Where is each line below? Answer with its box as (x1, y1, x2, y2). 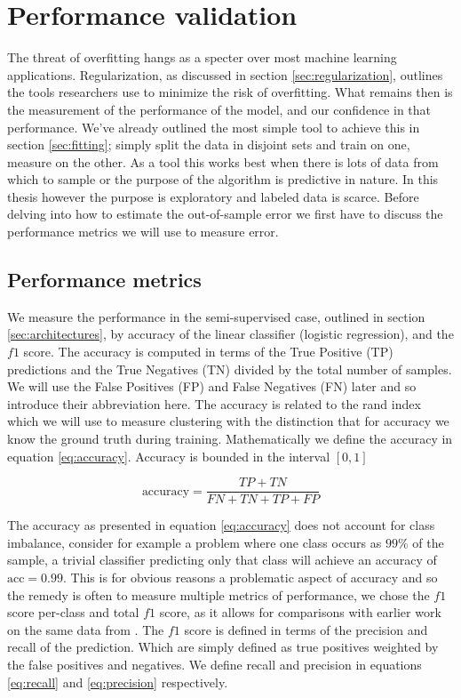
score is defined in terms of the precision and (184, 620, 428, 638)
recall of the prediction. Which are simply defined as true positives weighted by (7, 638, 439, 656)
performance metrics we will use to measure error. (7, 222, 279, 241)
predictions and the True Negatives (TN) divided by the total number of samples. (7, 359, 452, 378)
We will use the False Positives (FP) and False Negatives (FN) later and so (7, 377, 417, 396)
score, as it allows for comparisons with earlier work (159, 603, 441, 622)
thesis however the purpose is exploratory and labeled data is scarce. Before (7, 187, 419, 205)
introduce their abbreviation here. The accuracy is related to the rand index (7, 394, 421, 413)
